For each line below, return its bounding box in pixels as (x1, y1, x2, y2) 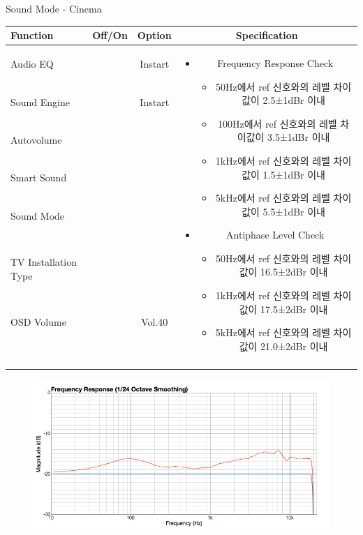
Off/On (92, 28, 128, 43)
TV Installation (10, 254, 77, 269)
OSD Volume (10, 314, 66, 329)
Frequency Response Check (217, 55, 334, 70)
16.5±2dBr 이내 (260, 264, 328, 279)
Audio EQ (10, 56, 54, 70)
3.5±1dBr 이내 (267, 130, 330, 144)
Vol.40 (141, 314, 168, 329)
